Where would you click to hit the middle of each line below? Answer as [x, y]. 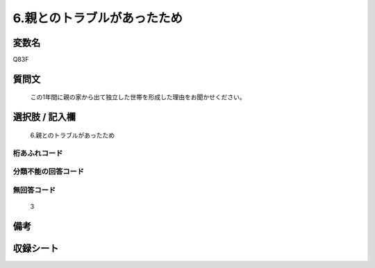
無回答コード [34, 190]
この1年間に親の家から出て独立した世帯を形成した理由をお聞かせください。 [138, 97]
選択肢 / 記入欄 [44, 117]
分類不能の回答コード [49, 171]
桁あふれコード [38, 153]
